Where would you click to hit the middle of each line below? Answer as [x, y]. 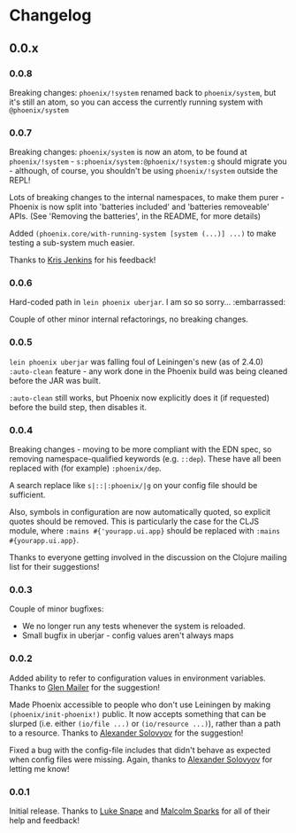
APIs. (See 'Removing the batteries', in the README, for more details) [135, 216]
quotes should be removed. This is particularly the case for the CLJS [134, 522]
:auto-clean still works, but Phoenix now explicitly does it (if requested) [140, 397]
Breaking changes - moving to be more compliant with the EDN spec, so [140, 449]
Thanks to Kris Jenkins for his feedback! [83, 260]
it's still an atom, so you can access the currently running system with [136, 102]
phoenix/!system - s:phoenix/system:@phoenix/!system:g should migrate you [148, 161]
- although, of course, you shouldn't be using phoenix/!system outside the [144, 171]
